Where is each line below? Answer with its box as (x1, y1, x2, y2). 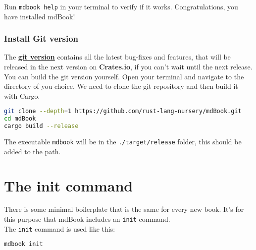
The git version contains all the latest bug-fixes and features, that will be (4, 52, 231, 62)
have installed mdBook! (4, 11, 75, 21)
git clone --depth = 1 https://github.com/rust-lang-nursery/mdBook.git (4, 108, 242, 115)
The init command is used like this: (4, 223, 115, 234)
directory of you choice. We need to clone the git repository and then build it (4, 81, 238, 91)
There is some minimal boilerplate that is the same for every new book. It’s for (4, 204, 244, 214)
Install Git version (4, 32, 79, 45)
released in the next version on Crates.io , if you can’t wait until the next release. (4, 62, 253, 72)
